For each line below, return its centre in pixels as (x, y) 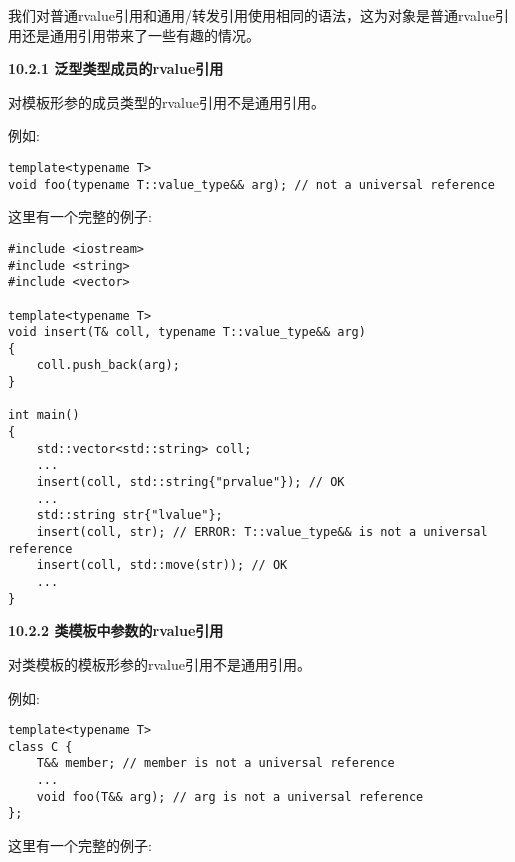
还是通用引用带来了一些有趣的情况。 (140, 34)
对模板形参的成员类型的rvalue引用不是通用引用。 (166, 101)
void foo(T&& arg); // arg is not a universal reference (230, 796)
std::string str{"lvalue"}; (129, 515)
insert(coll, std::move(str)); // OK (162, 565)
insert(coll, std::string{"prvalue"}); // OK (190, 482)
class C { (40, 746)
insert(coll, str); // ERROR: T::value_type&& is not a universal (262, 532)
